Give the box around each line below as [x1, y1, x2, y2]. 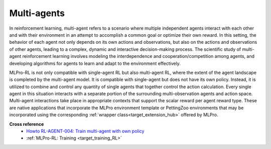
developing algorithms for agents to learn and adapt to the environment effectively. [9, 60, 181, 66]
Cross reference [9, 121, 44, 127]
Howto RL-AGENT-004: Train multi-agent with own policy [26, 128, 145, 134]
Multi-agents [9, 8, 65, 19]
